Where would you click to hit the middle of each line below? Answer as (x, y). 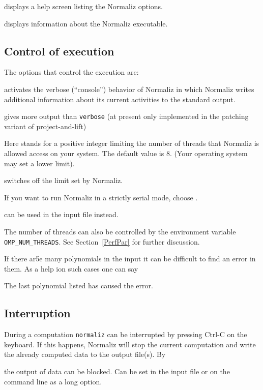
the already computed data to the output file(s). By (85, 354)
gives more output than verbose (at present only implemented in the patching (126, 116)
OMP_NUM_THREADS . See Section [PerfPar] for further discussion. (102, 241)
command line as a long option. (53, 381)
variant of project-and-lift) (45, 126)
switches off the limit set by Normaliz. (64, 180)
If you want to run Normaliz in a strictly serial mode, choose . (101, 197)
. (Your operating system (209, 153)
